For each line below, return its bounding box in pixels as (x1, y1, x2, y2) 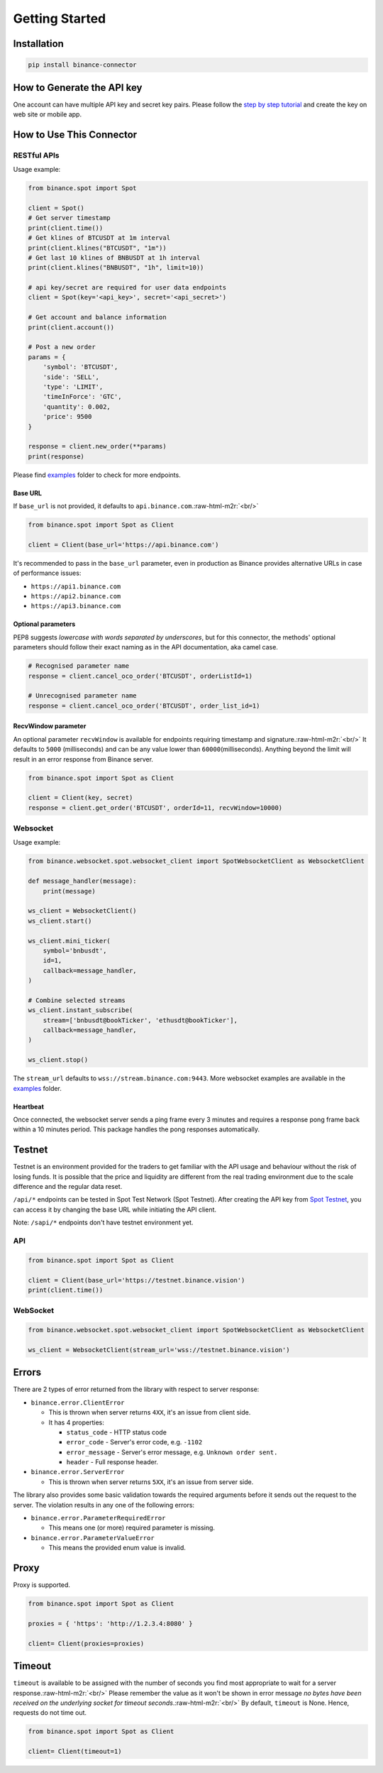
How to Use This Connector (13, 128, 138, 141)
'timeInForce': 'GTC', (43, 393, 122, 401)
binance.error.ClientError (30, 1398, 125, 1407)
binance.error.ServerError (30, 1468, 125, 1476)
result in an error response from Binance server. (13, 754, 154, 763)
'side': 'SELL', (43, 373, 99, 381)
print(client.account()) (28, 323, 115, 331)
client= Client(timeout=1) (28, 1747, 122, 1756)
